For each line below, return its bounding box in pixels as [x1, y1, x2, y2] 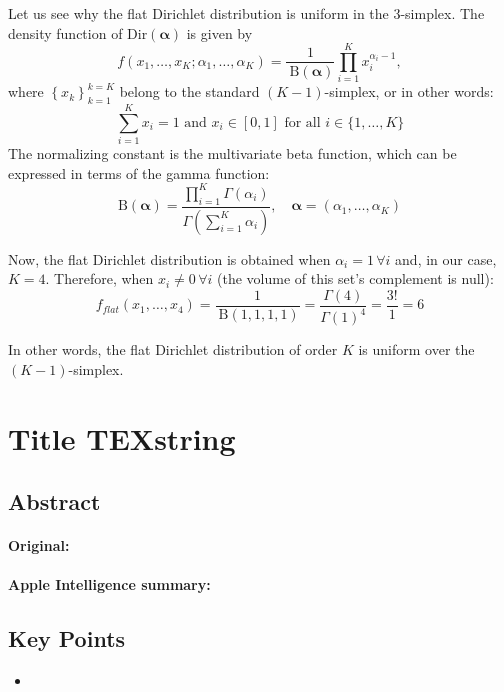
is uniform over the [358, 339, 475, 360]
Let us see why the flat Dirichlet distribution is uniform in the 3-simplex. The [8, 3, 485, 23]
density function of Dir [8, 22, 148, 43]
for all [284, 115, 321, 130]
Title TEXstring [8, 417, 236, 458]
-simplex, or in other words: [324, 81, 494, 102]
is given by [186, 22, 253, 43]
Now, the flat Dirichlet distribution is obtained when [8, 248, 331, 269]
